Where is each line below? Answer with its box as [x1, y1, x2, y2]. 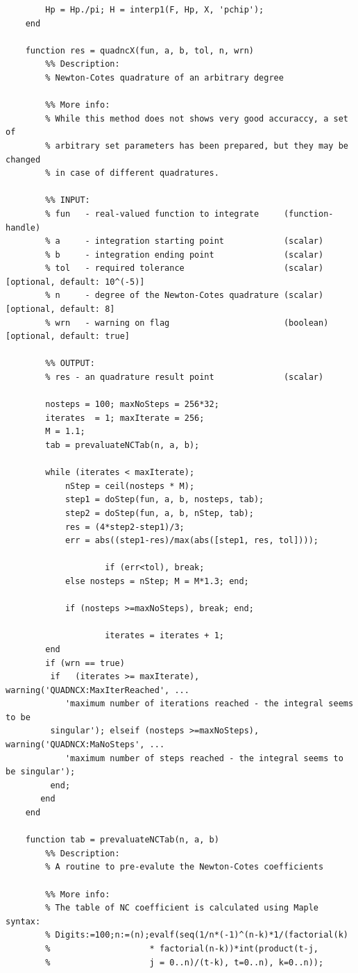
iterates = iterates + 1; [105, 631, 224, 641]
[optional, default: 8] [6, 304, 115, 315]
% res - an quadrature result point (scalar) [45, 372, 324, 383]
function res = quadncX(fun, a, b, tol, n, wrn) [25, 45, 254, 56]
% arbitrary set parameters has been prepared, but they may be [45, 140, 348, 151]
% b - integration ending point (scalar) [45, 249, 324, 260]
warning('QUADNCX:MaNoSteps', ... [6, 740, 165, 750]
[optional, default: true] [6, 331, 130, 342]
